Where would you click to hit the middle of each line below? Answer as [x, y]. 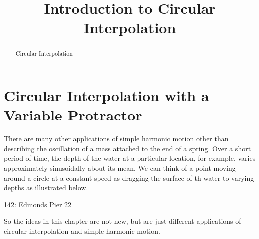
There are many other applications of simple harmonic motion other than [116, 139]
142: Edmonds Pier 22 [38, 204]
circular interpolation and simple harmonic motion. [82, 230]
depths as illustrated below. [46, 187]
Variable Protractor [73, 115]
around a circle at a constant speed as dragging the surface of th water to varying [129, 178]
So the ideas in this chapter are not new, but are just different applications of [123, 221]
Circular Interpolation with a [107, 95]
